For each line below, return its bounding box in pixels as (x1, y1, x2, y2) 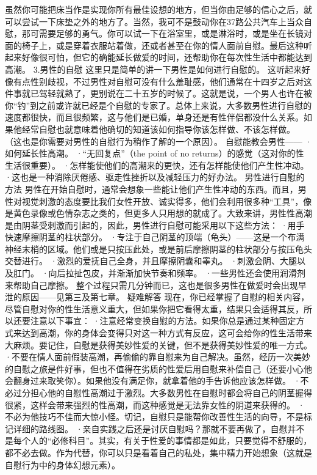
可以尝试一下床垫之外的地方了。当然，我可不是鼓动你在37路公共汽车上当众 (5, 15, 304, 28)
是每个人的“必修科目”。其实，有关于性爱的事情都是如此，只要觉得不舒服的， (5, 434, 312, 447)
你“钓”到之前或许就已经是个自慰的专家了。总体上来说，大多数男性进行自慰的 (5, 98, 312, 111)
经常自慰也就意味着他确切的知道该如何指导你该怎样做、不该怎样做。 (21, 122, 295, 135)
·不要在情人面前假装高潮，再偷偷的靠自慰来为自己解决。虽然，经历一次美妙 (5, 350, 310, 363)
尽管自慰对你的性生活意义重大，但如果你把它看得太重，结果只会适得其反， (5, 302, 304, 315)
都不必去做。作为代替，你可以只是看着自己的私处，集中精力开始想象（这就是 (5, 446, 312, 458)
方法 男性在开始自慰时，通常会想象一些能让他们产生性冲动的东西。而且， (5, 182, 298, 195)
